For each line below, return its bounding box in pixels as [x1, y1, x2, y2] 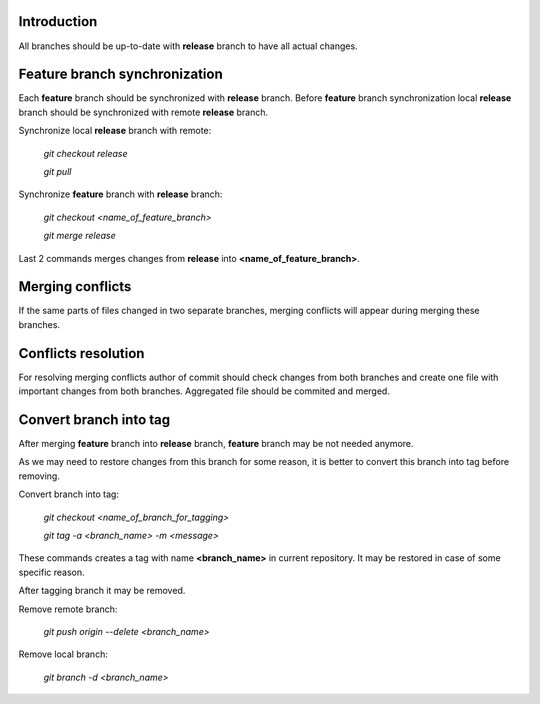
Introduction [18, 13, 98, 30]
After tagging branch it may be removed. [18, 585, 186, 597]
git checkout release [43, 147, 129, 159]
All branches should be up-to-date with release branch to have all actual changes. [18, 40, 359, 52]
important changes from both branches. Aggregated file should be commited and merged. [18, 385, 390, 397]
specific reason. [18, 566, 85, 578]
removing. [18, 470, 60, 482]
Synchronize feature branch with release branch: [18, 188, 223, 200]
